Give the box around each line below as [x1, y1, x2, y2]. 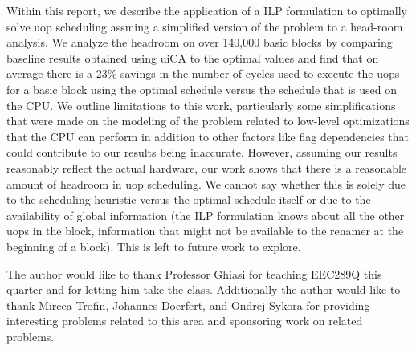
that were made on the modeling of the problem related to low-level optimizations [6, 112, 410, 129]
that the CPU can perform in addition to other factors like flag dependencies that [6, 128, 410, 144]
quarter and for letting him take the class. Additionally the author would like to [6, 281, 401, 298]
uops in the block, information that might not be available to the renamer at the [6, 222, 404, 239]
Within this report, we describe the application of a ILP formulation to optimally [6, 2, 407, 18]
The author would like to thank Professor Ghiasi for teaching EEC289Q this [6, 265, 382, 282]
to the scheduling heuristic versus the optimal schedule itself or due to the [6, 191, 371, 208]
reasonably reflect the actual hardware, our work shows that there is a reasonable [6, 159, 407, 176]
